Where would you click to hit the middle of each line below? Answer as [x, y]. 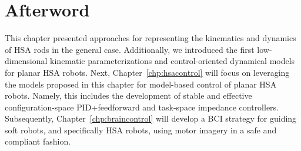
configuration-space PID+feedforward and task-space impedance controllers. [142, 107]
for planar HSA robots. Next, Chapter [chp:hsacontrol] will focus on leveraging [147, 72]
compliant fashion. [38, 141]
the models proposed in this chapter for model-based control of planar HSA [141, 84]
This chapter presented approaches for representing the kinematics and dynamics [150, 38]
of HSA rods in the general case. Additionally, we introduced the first [130, 49]
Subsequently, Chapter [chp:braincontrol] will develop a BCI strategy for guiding [151, 118]
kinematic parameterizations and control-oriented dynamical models [173, 61]
